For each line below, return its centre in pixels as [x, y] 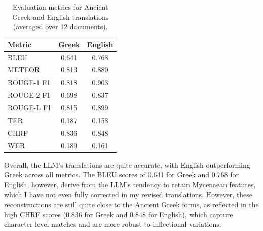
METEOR [24, 70]
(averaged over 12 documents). [60, 27]
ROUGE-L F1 [30, 107]
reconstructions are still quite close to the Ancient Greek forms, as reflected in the [131, 204]
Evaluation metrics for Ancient [60, 7]
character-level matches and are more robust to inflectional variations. [113, 224]
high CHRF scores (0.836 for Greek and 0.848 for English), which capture [119, 214]
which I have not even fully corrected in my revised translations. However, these [128, 194]
